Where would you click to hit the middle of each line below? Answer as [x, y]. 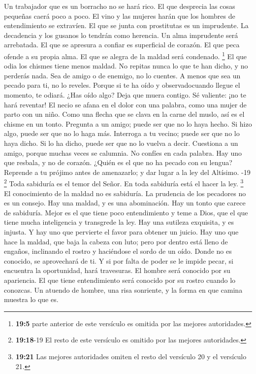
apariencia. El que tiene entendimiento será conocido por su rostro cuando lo [120, 280]
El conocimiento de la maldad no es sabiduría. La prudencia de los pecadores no [125, 193]
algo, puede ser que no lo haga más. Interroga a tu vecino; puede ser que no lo [122, 133]
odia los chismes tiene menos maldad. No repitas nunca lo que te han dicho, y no [126, 66]
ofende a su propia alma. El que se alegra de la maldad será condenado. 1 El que [126, 55]
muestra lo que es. [31, 299]
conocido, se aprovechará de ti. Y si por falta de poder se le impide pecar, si [119, 260]
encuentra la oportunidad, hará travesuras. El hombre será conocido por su [117, 270]
